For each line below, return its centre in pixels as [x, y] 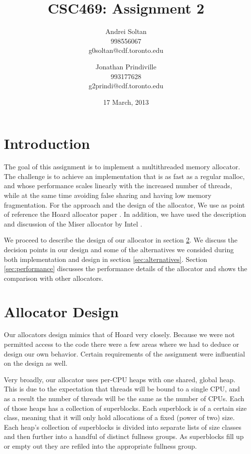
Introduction [47, 143]
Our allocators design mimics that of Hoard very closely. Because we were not [119, 334]
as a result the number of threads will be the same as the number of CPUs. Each [124, 398]
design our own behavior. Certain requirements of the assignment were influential [125, 353]
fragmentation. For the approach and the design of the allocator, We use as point [125, 204]
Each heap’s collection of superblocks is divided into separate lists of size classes [123, 427]
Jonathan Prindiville [126, 66]
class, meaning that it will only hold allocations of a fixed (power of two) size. [119, 417]
